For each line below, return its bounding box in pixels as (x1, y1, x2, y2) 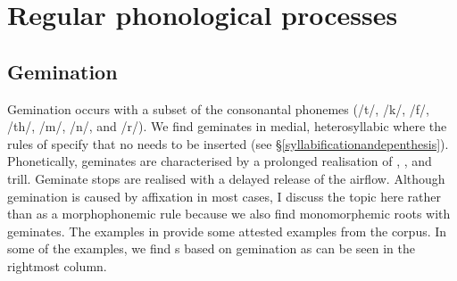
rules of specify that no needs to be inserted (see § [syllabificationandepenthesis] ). (7, 134, 449, 153)
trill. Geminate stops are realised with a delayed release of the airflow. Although (7, 169, 445, 187)
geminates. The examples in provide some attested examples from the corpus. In (7, 221, 447, 240)
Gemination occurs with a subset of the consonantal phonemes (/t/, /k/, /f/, (7, 99, 430, 118)
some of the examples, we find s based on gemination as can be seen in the (7, 239, 415, 258)
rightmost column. (7, 256, 107, 275)
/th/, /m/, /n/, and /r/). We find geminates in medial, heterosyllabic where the (7, 117, 447, 136)
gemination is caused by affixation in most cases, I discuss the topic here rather (7, 186, 442, 205)
